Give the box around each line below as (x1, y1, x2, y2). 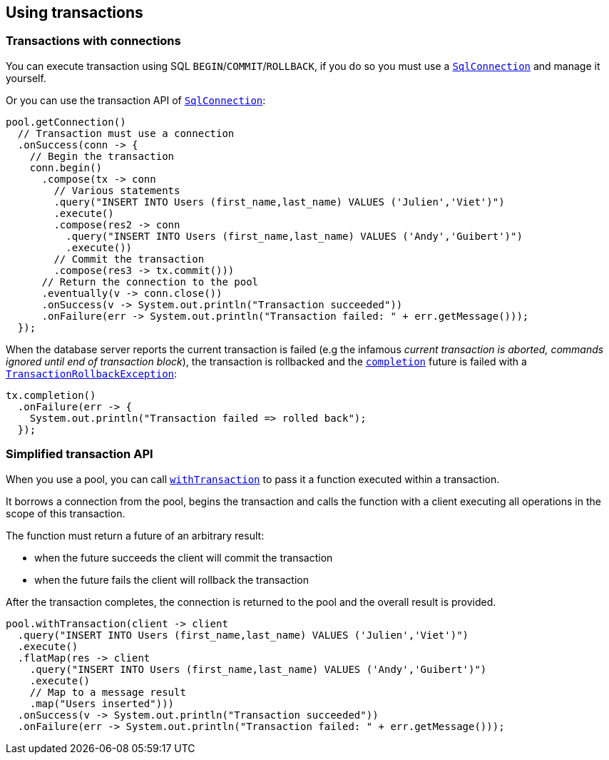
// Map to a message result (29, 686, 186, 698)
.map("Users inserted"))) (29, 697, 175, 709)
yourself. (6, 71, 46, 84)
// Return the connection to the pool (41, 275, 259, 288)
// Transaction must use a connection (17, 127, 235, 139)
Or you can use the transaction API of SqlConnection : (6, 93, 266, 106)
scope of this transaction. (6, 507, 126, 520)
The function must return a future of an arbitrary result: (6, 529, 265, 542)
